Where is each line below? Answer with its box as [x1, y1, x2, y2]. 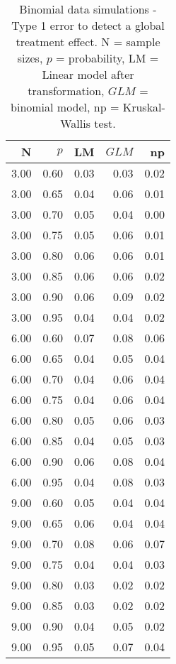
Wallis [60, 115, 91, 131]
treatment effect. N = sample [16, 33, 160, 50]
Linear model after [42, 66, 134, 82]
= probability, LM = [56, 50, 159, 66]
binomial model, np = [11, 99, 119, 115]
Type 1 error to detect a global [11, 17, 165, 33]
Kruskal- [122, 99, 165, 115]
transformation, [28, 82, 105, 99]
